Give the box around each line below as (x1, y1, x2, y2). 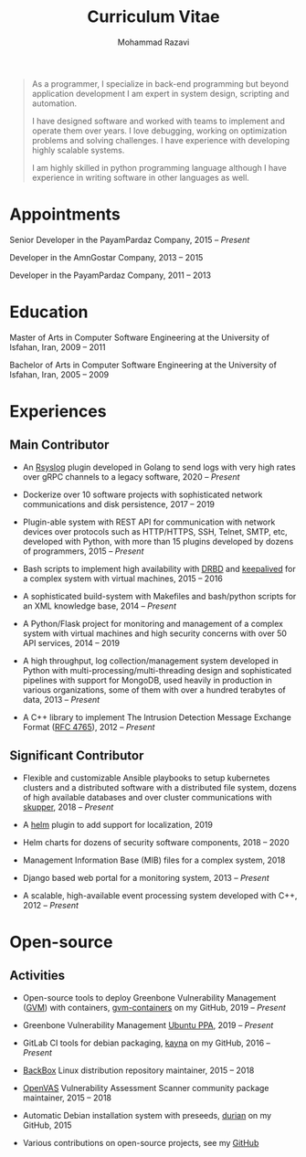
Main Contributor (9, 437, 110, 453)
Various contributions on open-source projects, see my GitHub (22, 1137, 259, 1148)
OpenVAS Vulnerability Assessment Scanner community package (22, 1082, 269, 1093)
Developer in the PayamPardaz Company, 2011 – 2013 (9, 270, 212, 281)
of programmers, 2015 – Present (22, 546, 144, 557)
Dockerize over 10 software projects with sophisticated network (22, 489, 263, 500)
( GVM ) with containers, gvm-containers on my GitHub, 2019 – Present (22, 1002, 286, 1013)
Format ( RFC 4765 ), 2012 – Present (22, 721, 155, 732)
